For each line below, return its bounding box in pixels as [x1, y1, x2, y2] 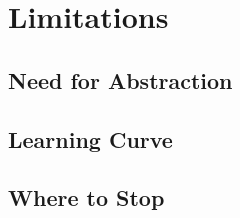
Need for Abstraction [8, 64, 233, 95]
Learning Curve [8, 123, 173, 154]
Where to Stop [8, 182, 165, 213]
